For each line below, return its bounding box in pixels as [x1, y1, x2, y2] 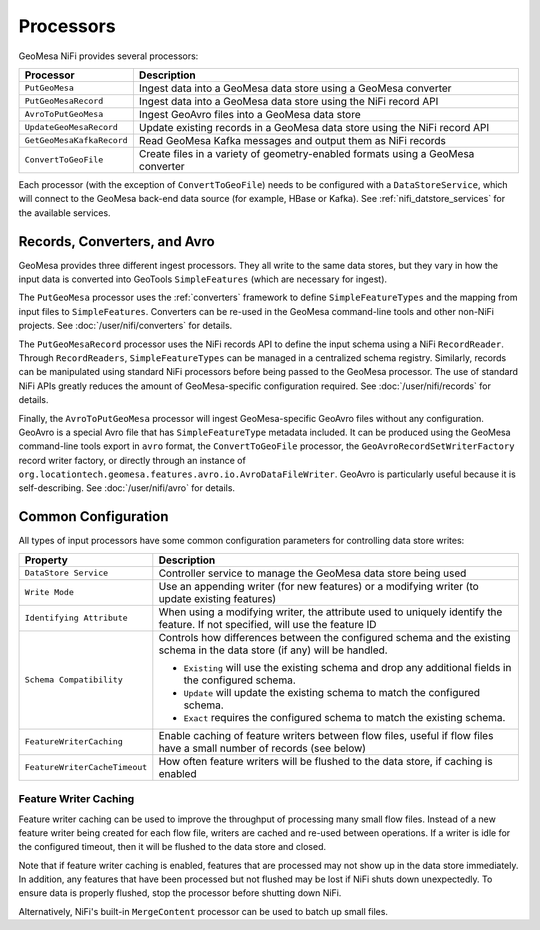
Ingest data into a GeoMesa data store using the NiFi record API [138, 94, 439, 108]
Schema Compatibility [24, 675, 124, 685]
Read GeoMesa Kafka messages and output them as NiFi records [138, 133, 447, 147]
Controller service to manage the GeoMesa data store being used [158, 566, 467, 580]
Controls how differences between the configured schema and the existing [158, 630, 511, 644]
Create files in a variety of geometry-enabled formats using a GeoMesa [138, 146, 475, 160]
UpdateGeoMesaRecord [24, 122, 119, 133]
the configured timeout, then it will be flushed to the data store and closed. [18, 841, 327, 853]
